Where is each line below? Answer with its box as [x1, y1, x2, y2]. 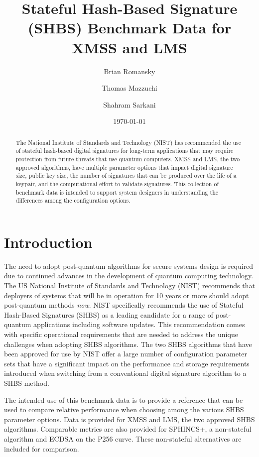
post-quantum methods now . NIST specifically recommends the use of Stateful [4, 300, 244, 310]
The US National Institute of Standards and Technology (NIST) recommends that [4, 280, 255, 291]
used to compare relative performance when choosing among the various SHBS [4, 404, 244, 415]
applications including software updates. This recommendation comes [33, 319, 245, 330]
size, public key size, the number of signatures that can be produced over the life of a [15, 171, 237, 180]
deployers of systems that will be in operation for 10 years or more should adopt [4, 290, 249, 300]
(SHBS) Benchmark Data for [27, 17, 232, 38]
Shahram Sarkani [103, 99, 156, 110]
